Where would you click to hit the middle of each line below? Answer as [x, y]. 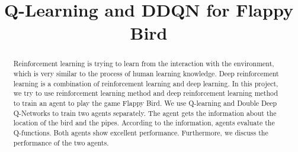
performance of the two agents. [61, 142]
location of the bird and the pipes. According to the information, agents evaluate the [144, 123]
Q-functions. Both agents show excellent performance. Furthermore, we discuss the [141, 132]
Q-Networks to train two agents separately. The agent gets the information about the [145, 113]
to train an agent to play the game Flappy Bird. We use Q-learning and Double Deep [145, 103]
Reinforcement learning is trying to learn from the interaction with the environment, [144, 64]
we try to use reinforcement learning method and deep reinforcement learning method [145, 93]
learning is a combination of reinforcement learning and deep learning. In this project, [146, 83]
